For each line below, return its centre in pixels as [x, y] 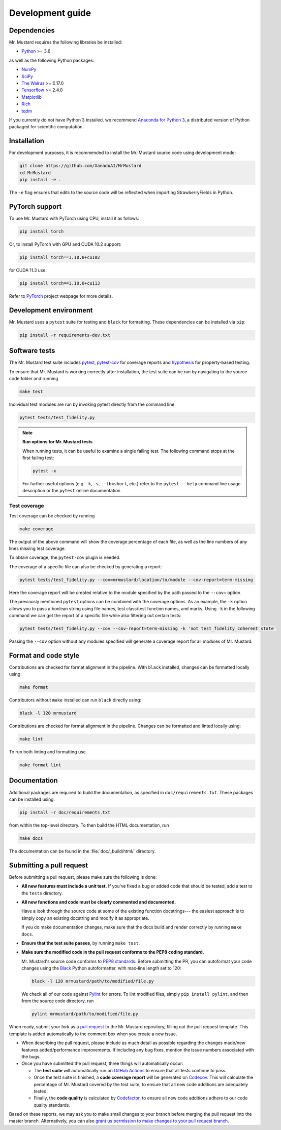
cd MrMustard [35, 173]
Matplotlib [31, 97]
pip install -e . [40, 180]
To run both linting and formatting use [47, 752]
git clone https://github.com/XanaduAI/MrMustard [80, 166]
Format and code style [44, 655]
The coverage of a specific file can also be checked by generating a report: [86, 566]
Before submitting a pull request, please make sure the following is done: [83, 877]
